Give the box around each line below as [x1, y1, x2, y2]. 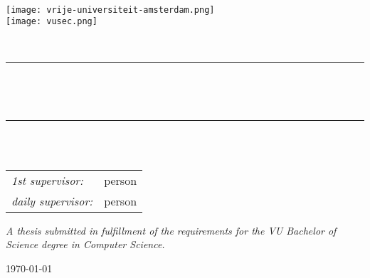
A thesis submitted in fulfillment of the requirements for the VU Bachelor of [6, 223, 337, 237]
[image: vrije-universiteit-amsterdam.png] [6, 4, 215, 15]
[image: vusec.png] [6, 16, 97, 27]
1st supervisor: [11, 171, 84, 188]
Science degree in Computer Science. [6, 237, 165, 252]
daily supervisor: [11, 192, 93, 209]
